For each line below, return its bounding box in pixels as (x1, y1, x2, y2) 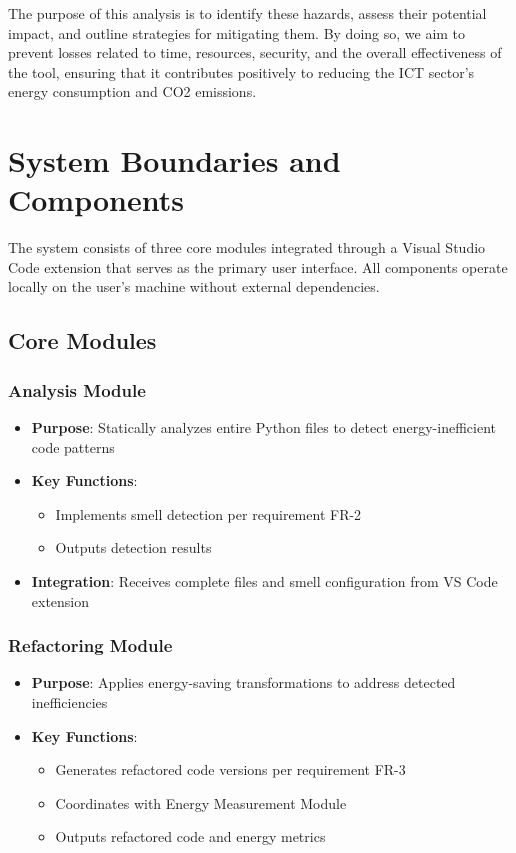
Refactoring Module (8, 633, 173, 658)
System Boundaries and (8, 140, 341, 181)
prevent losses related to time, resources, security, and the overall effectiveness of (8, 42, 502, 63)
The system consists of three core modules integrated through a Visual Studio (8, 237, 486, 258)
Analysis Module (8, 377, 146, 402)
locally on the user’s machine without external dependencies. (8, 276, 380, 297)
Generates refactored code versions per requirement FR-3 (55, 759, 406, 780)
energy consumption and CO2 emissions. (8, 81, 257, 102)
